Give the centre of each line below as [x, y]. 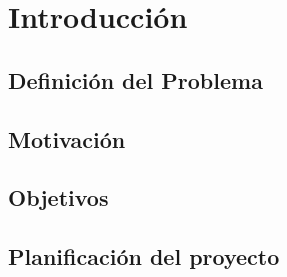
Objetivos [58, 197]
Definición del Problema [135, 79]
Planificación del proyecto [144, 256]
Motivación [67, 138]
